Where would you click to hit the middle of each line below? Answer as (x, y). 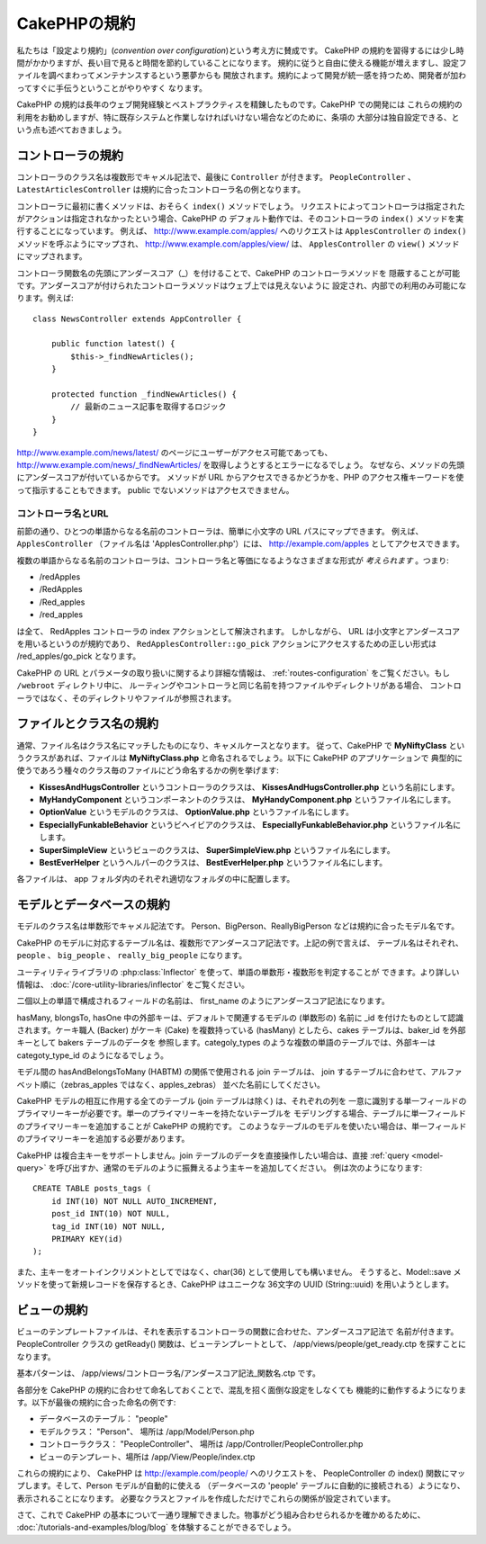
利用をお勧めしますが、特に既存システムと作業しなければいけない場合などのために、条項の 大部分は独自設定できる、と (238, 117)
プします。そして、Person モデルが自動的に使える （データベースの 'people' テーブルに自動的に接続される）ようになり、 (241, 1486)
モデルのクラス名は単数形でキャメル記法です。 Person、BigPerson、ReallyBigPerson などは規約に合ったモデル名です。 (238, 926)
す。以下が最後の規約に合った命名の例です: (96, 1402)
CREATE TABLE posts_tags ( (92, 1189)
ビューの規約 (52, 1310)
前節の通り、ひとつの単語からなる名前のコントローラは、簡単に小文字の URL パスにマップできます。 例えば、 (220, 531)
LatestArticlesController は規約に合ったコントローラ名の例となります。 (161, 190)
